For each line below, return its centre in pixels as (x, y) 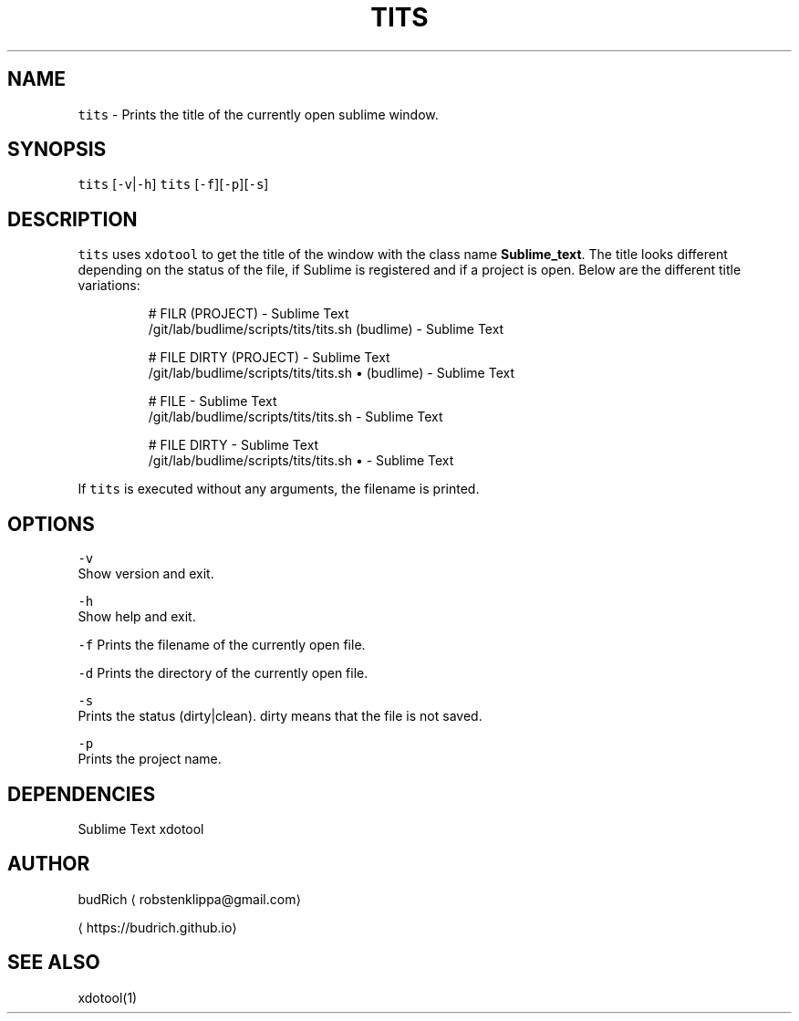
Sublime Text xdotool (141, 828)
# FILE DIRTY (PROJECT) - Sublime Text (269, 358)
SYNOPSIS (57, 150)
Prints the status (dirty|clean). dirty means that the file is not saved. (280, 716)
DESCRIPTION (73, 219)
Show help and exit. (137, 617)
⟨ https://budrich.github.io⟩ (157, 927)
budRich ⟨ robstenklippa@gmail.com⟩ (189, 899)
